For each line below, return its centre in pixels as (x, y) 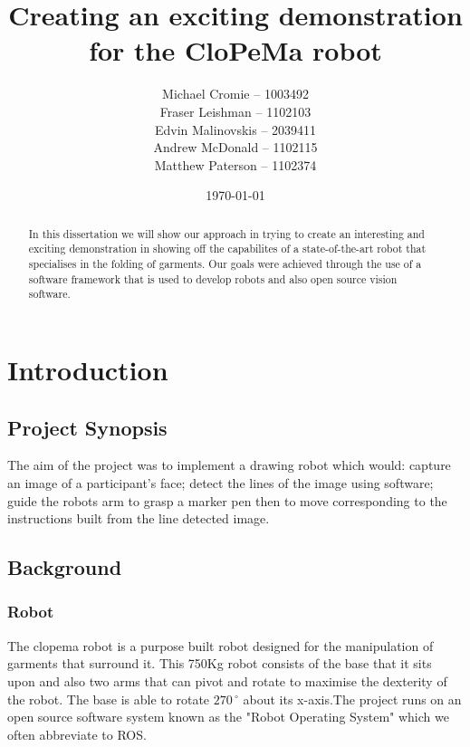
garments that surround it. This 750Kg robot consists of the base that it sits (220, 663)
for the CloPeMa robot (235, 50)
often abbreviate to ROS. (77, 734)
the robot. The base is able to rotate (109, 699)
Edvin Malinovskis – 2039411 (235, 129)
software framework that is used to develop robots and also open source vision (213, 278)
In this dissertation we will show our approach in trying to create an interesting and (226, 233)
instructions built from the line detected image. (139, 518)
